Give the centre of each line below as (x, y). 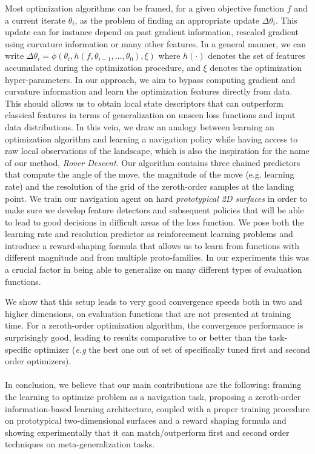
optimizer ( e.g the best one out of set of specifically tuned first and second (172, 349)
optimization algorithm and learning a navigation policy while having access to (151, 139)
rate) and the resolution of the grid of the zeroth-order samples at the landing (150, 186)
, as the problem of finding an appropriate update (167, 20)
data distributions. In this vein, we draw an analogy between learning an (140, 126)
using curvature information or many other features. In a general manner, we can (156, 43)
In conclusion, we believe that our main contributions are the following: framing (153, 385)
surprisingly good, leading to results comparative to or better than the (136, 337)
